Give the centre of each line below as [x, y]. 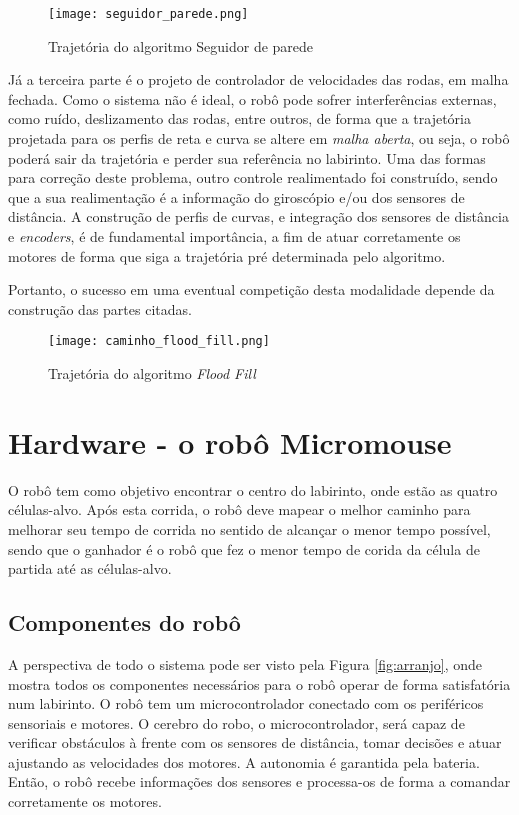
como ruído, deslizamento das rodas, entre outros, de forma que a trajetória [239, 118]
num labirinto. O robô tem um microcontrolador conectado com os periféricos [246, 703]
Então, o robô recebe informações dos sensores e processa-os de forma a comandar [259, 781]
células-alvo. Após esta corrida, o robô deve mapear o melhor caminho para [239, 509]
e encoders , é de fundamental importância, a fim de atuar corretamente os [234, 236]
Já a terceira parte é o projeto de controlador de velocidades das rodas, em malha [258, 79]
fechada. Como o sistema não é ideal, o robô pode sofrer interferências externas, [252, 98]
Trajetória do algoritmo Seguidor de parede [181, 45]
